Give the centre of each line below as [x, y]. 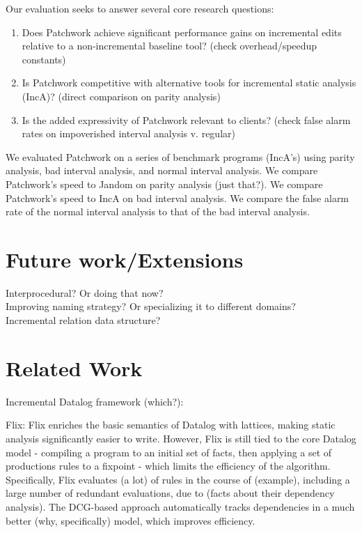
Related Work [74, 368]
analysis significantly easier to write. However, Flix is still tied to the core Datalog [181, 438]
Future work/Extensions [125, 259]
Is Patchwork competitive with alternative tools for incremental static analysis [189, 83]
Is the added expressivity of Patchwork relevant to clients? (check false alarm [186, 119]
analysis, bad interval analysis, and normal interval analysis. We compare [162, 170]
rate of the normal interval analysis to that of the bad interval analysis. [158, 211]
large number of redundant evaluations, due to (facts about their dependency [170, 493]
